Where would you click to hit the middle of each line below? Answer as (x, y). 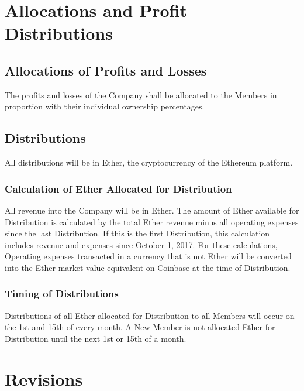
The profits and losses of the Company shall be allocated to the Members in (141, 95)
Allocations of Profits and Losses (106, 70)
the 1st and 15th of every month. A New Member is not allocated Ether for (140, 327)
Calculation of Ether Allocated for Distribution (118, 188)
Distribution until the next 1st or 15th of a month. (96, 338)
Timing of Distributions (62, 294)
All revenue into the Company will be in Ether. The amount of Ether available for (152, 210)
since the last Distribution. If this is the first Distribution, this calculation (137, 233)
